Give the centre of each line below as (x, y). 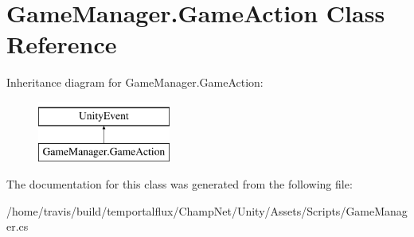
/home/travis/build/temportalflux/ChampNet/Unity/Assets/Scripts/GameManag (207, 210)
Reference (62, 44)
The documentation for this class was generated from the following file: (180, 184)
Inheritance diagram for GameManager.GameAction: (135, 82)
